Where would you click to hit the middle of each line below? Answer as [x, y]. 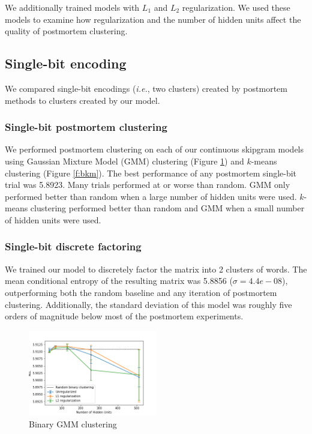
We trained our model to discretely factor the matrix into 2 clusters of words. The [156, 269]
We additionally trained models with [72, 7]
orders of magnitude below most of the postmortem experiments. [124, 316]
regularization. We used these [236, 7]
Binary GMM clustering [73, 423]
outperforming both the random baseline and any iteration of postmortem [141, 292]
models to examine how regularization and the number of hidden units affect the [153, 19]
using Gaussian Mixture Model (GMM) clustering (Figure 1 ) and [124, 161]
